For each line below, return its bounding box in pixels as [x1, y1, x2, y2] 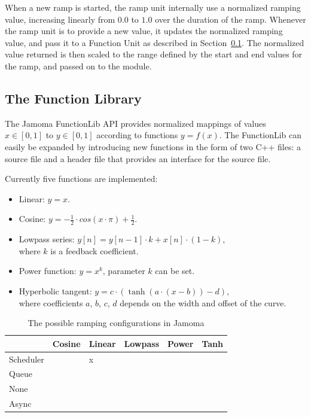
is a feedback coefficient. [50, 244, 139, 257]
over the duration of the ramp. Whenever [155, 13, 306, 25]
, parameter [102, 264, 145, 277]
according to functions [96, 129, 178, 141]
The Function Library [5, 89, 142, 107]
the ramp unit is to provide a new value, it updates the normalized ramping [5, 25, 283, 37]
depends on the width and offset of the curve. [120, 296, 286, 309]
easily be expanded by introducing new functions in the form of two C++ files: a [5, 140, 301, 153]
